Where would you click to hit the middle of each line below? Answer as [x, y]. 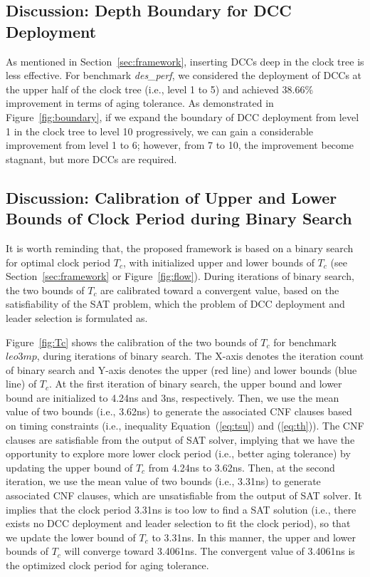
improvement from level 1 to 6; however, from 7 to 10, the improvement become [180, 145]
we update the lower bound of [71, 537]
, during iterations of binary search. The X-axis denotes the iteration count [200, 356]
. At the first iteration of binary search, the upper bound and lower [196, 384]
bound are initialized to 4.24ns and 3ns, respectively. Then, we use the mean [173, 397]
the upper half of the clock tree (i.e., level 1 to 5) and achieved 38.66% [160, 89]
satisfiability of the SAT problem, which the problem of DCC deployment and [175, 304]
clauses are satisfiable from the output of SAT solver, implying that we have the [180, 439]
